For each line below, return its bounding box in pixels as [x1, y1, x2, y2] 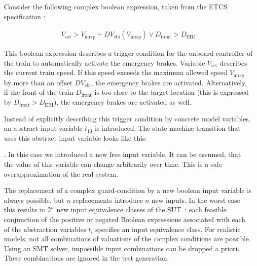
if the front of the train [4, 87, 73, 97]
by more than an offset [4, 77, 73, 87]
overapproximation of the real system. [4, 168, 118, 179]
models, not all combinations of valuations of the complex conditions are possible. [4, 233, 251, 244]
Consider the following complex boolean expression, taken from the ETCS [4, 1, 227, 11]
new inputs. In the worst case [151, 194, 241, 205]
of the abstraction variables [4, 224, 86, 234]
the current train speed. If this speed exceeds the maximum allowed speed [4, 67, 227, 77]
